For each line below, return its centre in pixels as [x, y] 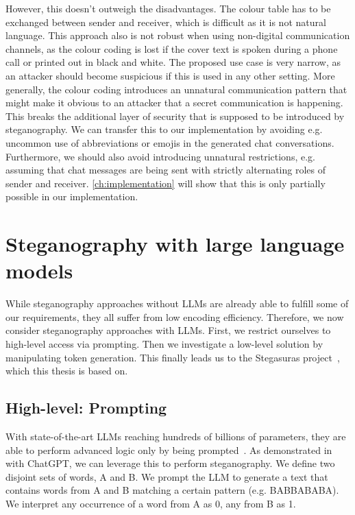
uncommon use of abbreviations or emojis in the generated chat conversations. [170, 142]
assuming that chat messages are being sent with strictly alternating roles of [166, 170]
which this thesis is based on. [67, 371]
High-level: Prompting [86, 408]
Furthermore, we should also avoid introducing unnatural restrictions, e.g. [160, 156]
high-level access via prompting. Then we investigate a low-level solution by [164, 344]
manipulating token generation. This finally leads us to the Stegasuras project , [173, 357]
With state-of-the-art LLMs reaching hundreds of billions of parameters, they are [176, 436]
